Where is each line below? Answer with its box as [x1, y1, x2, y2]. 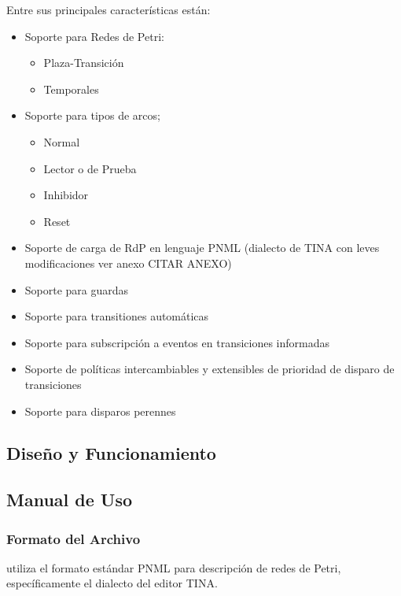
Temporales [43, 80, 99, 97]
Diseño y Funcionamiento [6, 441, 216, 465]
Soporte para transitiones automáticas [24, 308, 209, 324]
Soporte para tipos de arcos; [24, 107, 160, 124]
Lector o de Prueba [43, 160, 137, 176]
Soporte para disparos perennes [24, 402, 176, 419]
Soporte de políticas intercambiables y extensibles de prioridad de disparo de [24, 361, 395, 377]
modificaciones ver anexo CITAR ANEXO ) [24, 254, 232, 271]
